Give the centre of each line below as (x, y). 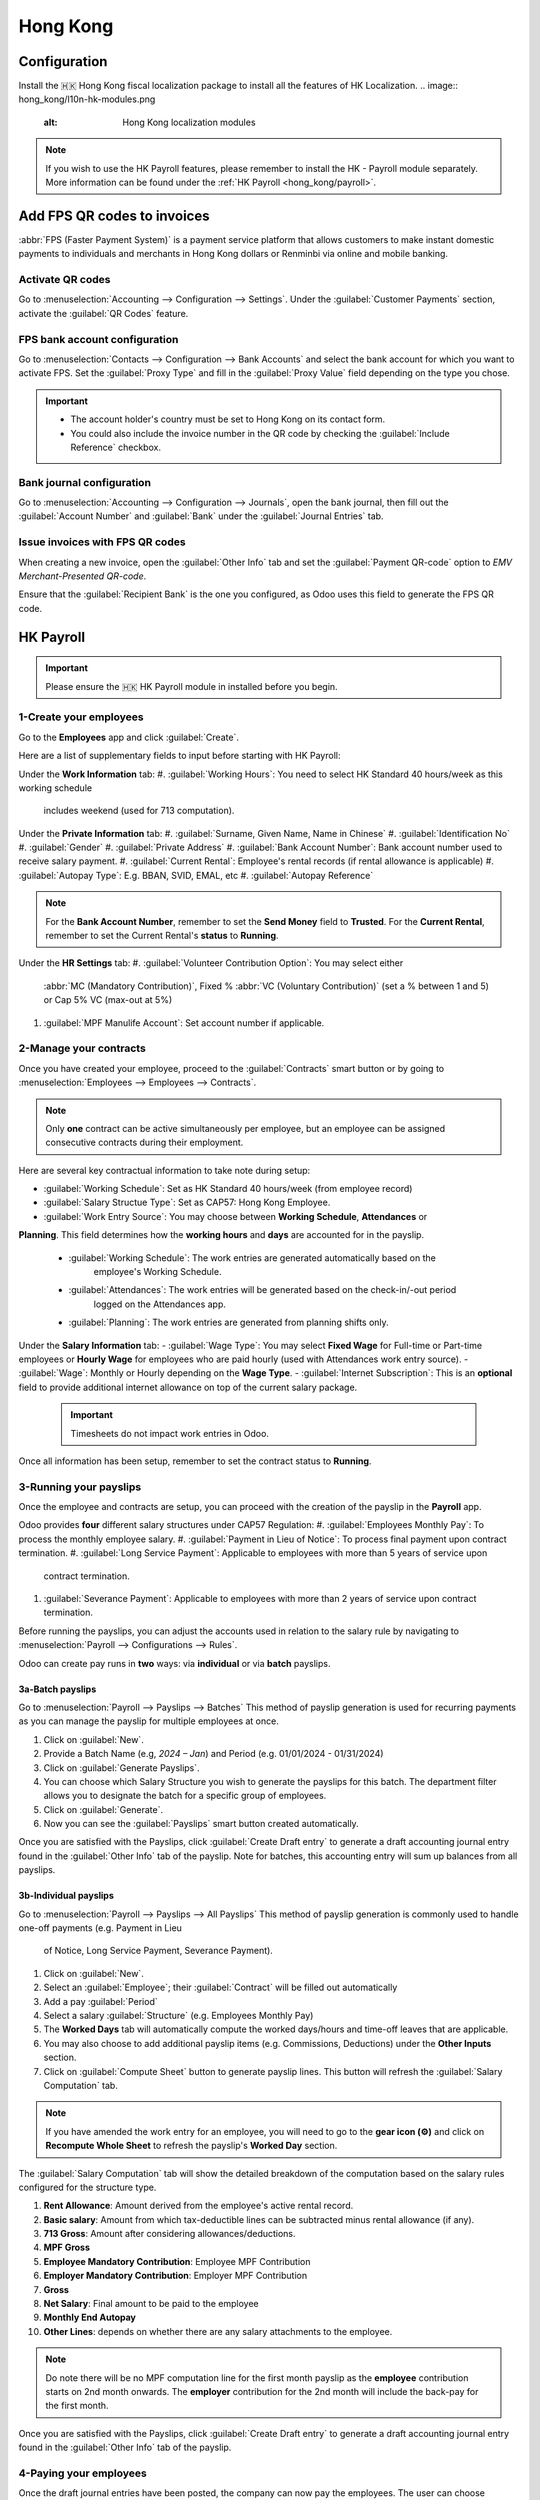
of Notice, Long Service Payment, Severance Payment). (158, 1951)
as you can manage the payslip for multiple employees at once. (148, 1721)
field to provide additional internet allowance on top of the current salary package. (188, 1387)
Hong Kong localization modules (189, 122)
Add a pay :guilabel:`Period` (101, 2001)
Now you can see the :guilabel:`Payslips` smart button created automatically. (201, 1824)
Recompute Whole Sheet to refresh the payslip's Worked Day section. (191, 2146)
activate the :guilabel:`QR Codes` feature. (103, 313)
